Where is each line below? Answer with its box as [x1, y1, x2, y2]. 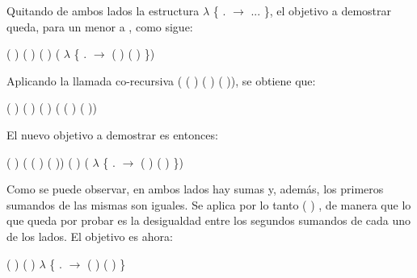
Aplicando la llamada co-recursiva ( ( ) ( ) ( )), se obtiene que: [6, 72, 316, 89]
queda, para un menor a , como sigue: [6, 18, 193, 35]
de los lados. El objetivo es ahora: [6, 227, 173, 244]
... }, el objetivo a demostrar [251, 2, 392, 19]
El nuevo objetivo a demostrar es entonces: [6, 126, 218, 143]
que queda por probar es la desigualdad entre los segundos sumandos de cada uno [6, 212, 411, 229]
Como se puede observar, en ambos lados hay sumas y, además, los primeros [6, 180, 384, 197]
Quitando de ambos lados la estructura [6, 2, 200, 19]
